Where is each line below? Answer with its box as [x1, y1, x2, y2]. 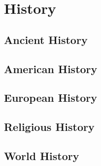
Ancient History [4, 32, 88, 47]
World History [4, 148, 79, 163]
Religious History [4, 119, 95, 134]
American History [4, 61, 98, 76]
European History [4, 90, 97, 105]
